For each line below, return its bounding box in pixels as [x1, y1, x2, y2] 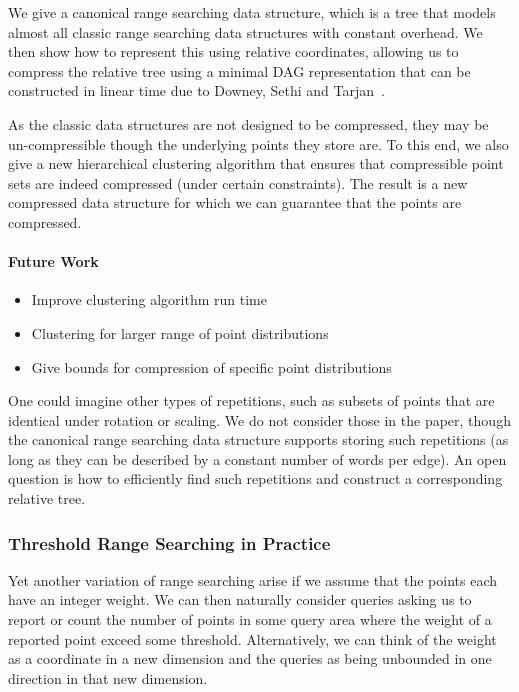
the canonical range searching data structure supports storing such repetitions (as [8, 429, 509, 450]
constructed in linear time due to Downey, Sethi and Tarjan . [8, 80, 385, 101]
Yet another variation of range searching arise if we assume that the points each [8, 569, 497, 590]
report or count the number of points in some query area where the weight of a [8, 609, 492, 630]
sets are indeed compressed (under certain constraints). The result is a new [8, 172, 468, 193]
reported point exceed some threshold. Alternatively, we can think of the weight [8, 628, 497, 649]
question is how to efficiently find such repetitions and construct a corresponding [8, 468, 503, 489]
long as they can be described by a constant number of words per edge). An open [8, 448, 507, 469]
